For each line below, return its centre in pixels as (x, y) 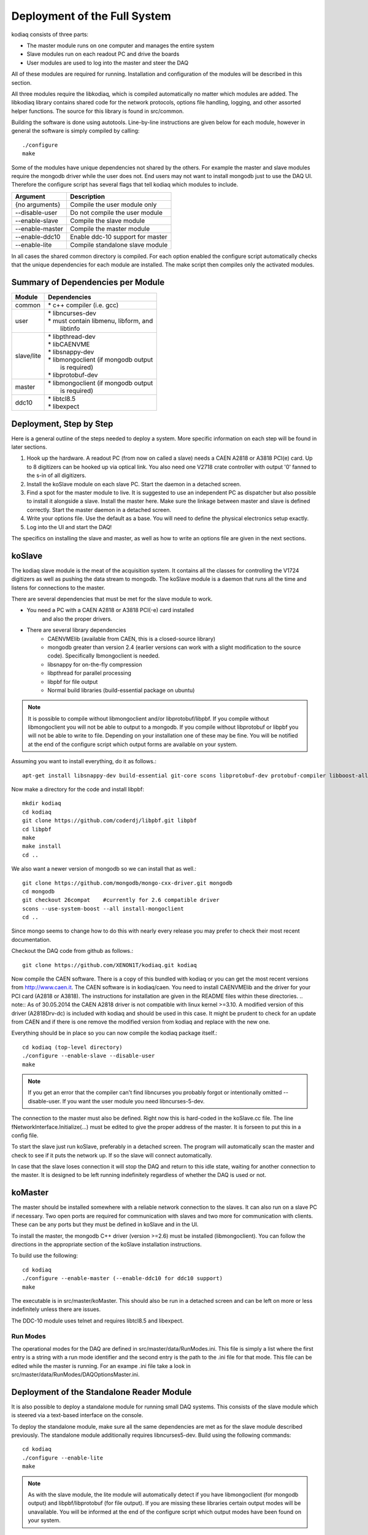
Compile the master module (110, 228)
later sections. (29, 447)
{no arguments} (38, 204)
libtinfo (70, 328)
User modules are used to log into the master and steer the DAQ (108, 63)
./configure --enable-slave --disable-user (89, 1056)
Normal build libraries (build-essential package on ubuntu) (121, 690)
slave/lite (28, 356)
